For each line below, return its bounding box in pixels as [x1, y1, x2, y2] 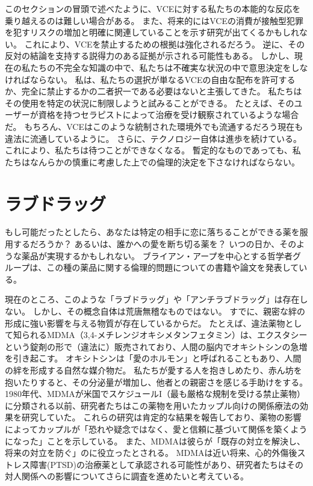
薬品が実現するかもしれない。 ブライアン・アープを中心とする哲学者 [21, 249, 293, 262]
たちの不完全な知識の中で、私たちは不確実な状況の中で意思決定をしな [29, 61, 308, 73]
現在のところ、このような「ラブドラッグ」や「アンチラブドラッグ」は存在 [5, 293, 300, 306]
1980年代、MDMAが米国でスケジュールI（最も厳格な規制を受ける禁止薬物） [5, 387, 305, 400]
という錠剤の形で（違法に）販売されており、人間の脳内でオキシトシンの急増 [5, 340, 308, 352]
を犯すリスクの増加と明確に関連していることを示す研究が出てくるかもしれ [5, 26, 299, 38]
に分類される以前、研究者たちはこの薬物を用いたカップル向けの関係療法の [5, 399, 300, 411]
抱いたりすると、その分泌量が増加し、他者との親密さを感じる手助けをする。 [5, 375, 308, 388]
